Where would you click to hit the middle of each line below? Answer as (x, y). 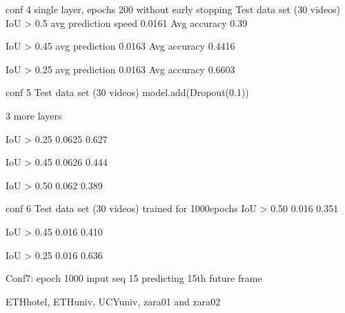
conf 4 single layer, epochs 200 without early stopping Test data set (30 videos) (173, 9)
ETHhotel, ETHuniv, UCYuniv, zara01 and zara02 (113, 301)
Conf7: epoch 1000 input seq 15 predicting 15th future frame (134, 278)
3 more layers (34, 115)
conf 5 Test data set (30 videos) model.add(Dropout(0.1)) (127, 92)
